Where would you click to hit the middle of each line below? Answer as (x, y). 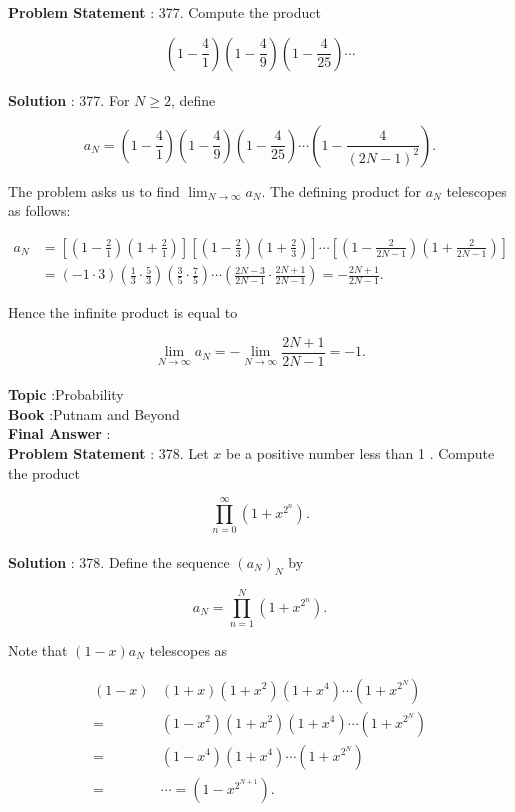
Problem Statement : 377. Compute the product (164, 12)
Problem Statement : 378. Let (108, 453)
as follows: (39, 210)
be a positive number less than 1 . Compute (360, 453)
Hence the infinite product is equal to (123, 312)
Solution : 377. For (69, 100)
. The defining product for (341, 190)
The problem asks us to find (94, 190)
